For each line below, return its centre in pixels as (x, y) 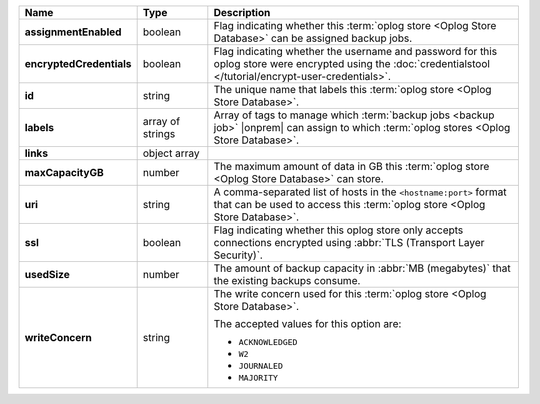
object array (171, 153)
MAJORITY (258, 378)
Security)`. (238, 255)
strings (159, 133)
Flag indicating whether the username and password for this (355, 51)
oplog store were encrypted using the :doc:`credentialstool (351, 63)
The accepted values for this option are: (307, 323)
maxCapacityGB (64, 172)
